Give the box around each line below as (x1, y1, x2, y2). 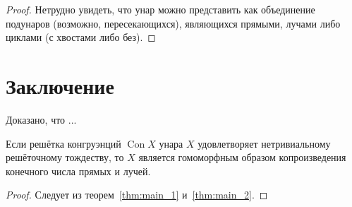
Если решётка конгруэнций (6, 136, 121, 150)
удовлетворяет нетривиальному (198, 136, 331, 150)
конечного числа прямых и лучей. (6, 163, 151, 178)
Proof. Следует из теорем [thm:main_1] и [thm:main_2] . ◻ (6, 187, 268, 202)
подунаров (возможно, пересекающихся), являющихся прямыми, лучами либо (6, 16, 341, 30)
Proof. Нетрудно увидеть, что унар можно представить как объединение (6, 2, 315, 16)
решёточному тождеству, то (6, 150, 124, 165)
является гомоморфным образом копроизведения (138, 150, 346, 165)
